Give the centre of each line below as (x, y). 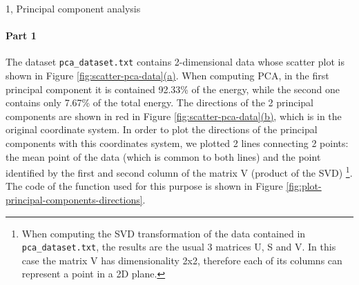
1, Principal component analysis (73, 8)
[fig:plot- (304, 186)
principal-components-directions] (74, 200)
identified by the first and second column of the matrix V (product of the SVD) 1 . (179, 171)
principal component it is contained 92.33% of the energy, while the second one (173, 89)
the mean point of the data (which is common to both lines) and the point (163, 156)
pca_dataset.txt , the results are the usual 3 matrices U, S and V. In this (179, 247)
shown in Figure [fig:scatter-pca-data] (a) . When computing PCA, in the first (167, 76)
